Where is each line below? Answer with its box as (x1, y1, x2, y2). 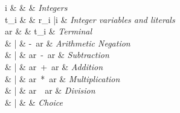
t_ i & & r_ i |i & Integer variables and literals (5, 13, 175, 25)
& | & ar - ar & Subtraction (5, 48, 109, 61)
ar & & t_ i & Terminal (5, 25, 92, 37)
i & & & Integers (5, 1, 68, 13)
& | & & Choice (5, 95, 63, 108)
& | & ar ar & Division (5, 84, 95, 97)
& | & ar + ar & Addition (5, 60, 103, 73)
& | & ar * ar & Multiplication (5, 72, 120, 85)
